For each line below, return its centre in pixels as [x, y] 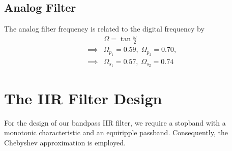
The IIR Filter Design [83, 98]
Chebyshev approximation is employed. [65, 142]
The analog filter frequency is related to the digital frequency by [104, 29]
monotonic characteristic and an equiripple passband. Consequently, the [116, 132]
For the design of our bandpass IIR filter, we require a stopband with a [115, 122]
